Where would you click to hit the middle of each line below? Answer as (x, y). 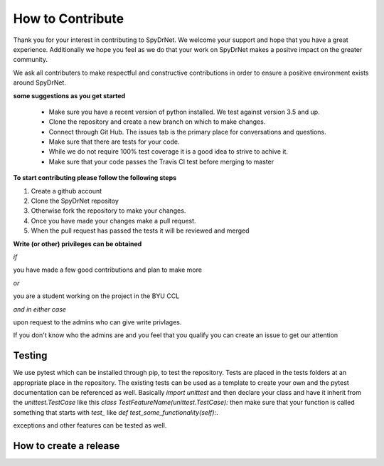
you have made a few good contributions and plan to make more (108, 270)
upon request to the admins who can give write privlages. (97, 322)
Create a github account (66, 191)
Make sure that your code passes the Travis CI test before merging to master (161, 161)
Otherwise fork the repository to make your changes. (108, 211)
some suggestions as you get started (69, 95)
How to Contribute (69, 18)
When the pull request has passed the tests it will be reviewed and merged (140, 231)
